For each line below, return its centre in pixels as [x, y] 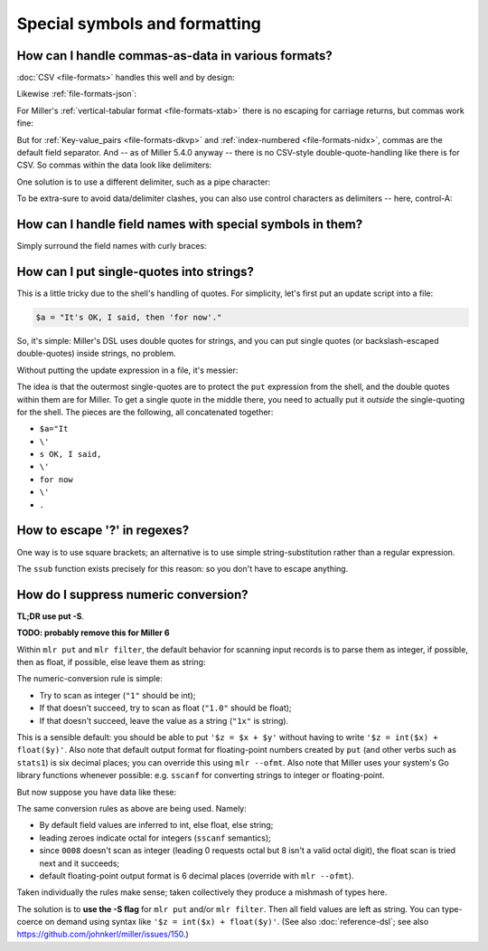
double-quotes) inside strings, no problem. [96, 354]
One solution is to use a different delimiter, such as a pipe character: [144, 182]
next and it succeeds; [80, 863]
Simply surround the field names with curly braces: [112, 246]
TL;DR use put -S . [51, 616]
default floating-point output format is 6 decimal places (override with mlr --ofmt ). [197, 875]
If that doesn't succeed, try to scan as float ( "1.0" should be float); [166, 708]
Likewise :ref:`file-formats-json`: [77, 94]
